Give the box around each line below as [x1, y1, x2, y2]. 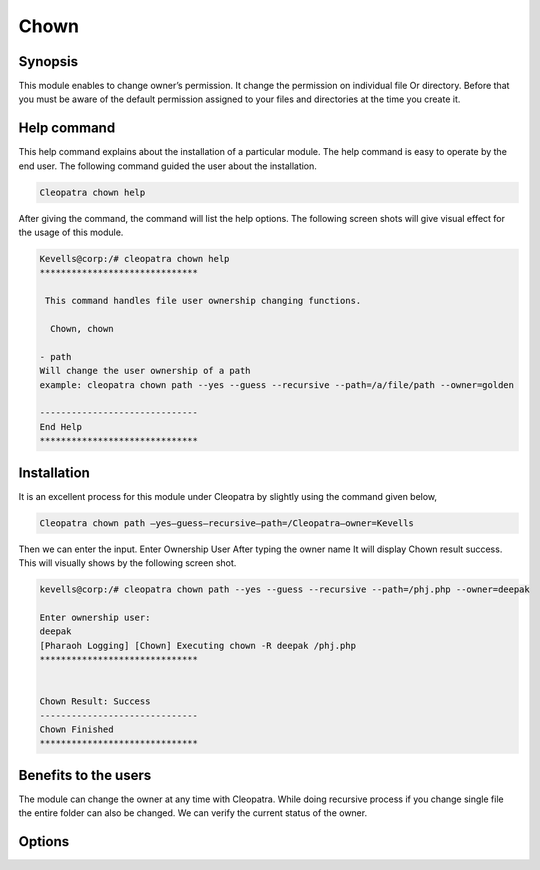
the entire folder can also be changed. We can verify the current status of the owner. [18, 807, 368, 819]
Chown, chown [50, 323, 114, 335]
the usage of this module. [18, 226, 124, 239]
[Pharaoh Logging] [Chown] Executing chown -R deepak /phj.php [39, 640, 357, 651]
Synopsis [18, 53, 79, 70]
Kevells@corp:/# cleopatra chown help [39, 253, 230, 265]
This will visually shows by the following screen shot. [18, 557, 237, 569]
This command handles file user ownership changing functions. [45, 295, 362, 307]
